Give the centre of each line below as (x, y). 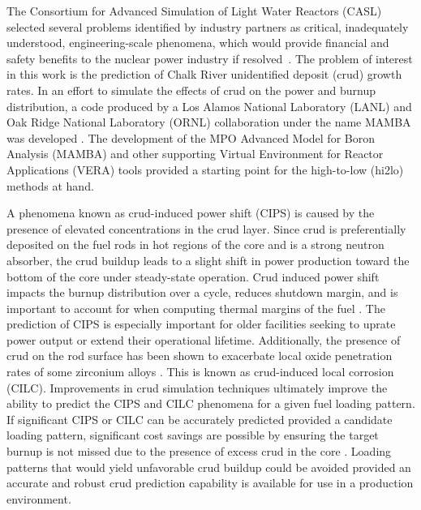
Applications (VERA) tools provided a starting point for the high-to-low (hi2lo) (205, 169)
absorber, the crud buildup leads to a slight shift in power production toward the (208, 260)
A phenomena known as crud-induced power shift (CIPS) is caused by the (191, 213)
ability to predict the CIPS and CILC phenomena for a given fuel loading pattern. (211, 403)
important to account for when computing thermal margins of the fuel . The (196, 308)
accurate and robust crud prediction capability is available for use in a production (210, 483)
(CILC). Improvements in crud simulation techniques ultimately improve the (197, 387)
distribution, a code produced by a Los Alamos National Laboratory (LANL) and (209, 106)
